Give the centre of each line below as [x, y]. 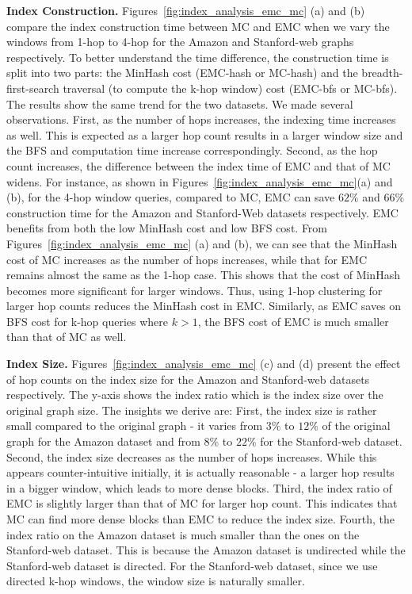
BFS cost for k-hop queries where [88, 321]
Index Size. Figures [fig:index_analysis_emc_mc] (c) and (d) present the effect [204, 364]
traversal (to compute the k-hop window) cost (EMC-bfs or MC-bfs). [230, 88]
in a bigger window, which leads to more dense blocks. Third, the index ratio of [199, 487]
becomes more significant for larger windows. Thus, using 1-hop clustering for [195, 290]
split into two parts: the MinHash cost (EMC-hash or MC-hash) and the [182, 73]
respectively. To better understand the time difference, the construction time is [198, 57]
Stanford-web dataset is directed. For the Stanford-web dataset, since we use [192, 565]
